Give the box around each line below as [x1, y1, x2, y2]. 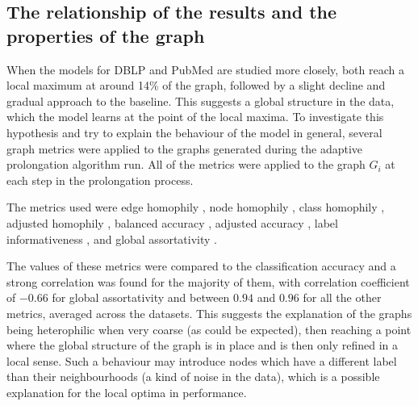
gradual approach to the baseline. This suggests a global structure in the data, [6, 92, 395, 109]
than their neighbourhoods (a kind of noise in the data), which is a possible [6, 368, 380, 385]
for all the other [303, 289, 382, 306]
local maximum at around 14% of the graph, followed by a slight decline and [6, 77, 386, 94]
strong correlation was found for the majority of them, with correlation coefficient [6, 273, 410, 290]
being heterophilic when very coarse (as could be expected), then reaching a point [6, 320, 412, 337]
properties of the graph [6, 23, 205, 48]
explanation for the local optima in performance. [6, 383, 247, 400]
